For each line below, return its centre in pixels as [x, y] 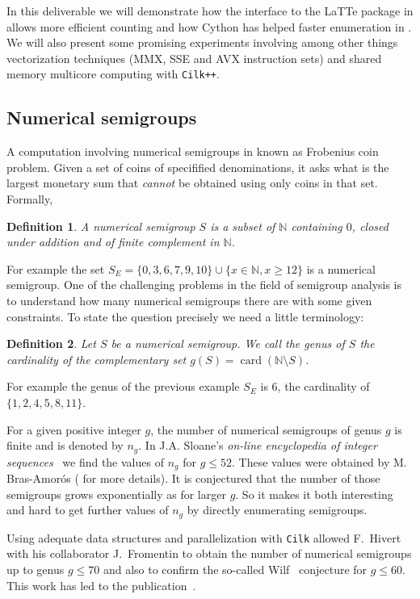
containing [317, 226]
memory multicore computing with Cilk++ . [113, 74]
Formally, [30, 199]
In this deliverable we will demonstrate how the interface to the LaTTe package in [210, 10]
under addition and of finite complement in [113, 242]
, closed [370, 226]
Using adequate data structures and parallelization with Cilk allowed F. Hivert [204, 537]
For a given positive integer [74, 429]
